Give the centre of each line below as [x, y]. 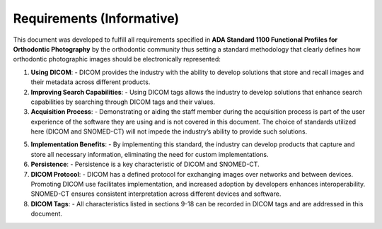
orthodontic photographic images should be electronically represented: [117, 59]
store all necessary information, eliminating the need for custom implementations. [150, 154]
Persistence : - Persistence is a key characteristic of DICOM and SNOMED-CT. [145, 164]
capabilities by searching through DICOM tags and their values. [123, 102]
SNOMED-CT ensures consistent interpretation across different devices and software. [156, 194]
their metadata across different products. [91, 82]
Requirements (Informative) [96, 18]
